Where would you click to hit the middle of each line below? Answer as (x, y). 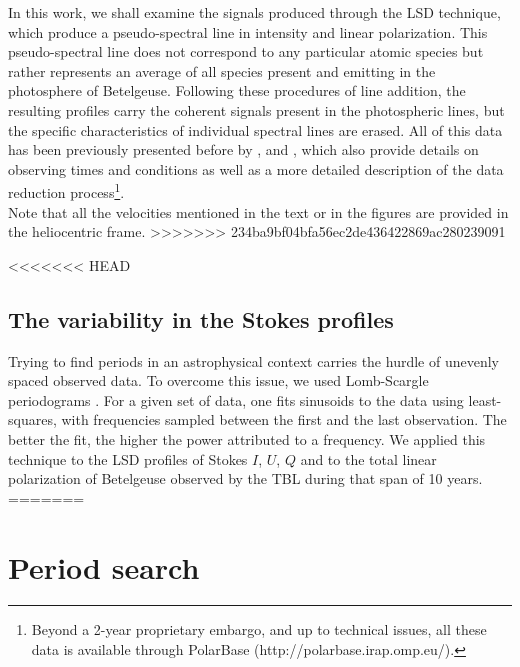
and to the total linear (368, 458)
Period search (104, 566)
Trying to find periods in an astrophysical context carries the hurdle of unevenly (253, 360)
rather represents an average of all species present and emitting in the (222, 70)
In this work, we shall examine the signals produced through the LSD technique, (254, 12)
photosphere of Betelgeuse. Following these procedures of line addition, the (237, 90)
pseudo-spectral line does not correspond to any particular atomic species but (246, 51)
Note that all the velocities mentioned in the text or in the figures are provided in (258, 211)
